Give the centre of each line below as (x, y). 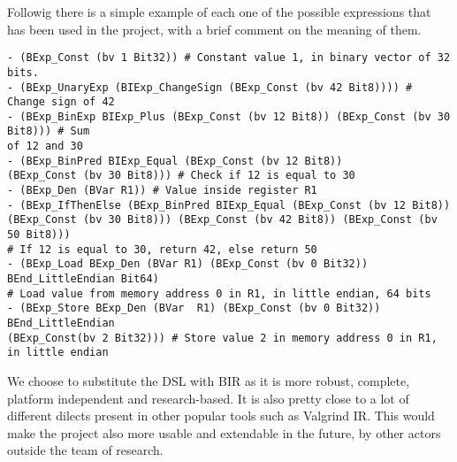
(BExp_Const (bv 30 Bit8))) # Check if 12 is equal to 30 (181, 176)
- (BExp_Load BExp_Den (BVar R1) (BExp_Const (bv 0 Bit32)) (188, 264)
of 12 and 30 (45, 146)
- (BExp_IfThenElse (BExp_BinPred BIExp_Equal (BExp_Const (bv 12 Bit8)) (229, 205)
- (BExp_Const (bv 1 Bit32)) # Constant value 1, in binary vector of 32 (229, 58)
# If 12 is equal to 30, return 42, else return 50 (162, 249)
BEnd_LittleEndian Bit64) (83, 279)
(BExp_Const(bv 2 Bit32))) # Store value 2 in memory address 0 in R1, (222, 338)
